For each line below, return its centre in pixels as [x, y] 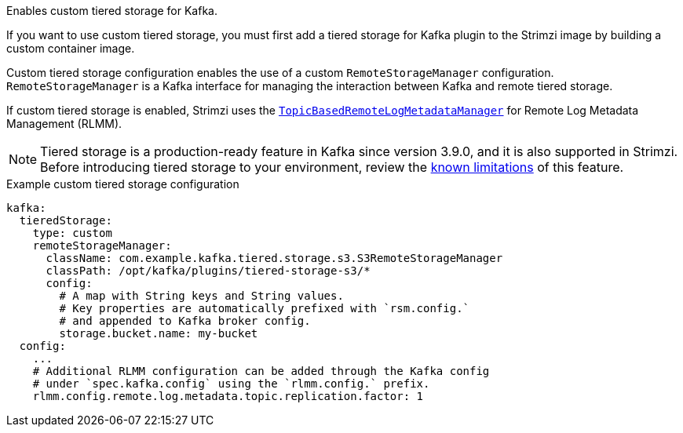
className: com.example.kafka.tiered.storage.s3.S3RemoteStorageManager [274, 258]
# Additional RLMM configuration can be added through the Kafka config [261, 371]
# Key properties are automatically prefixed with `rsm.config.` [265, 308]
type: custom [72, 233]
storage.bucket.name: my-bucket [159, 333]
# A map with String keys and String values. [201, 296]
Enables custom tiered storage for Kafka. [112, 11]
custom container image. [71, 48]
